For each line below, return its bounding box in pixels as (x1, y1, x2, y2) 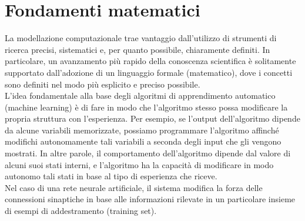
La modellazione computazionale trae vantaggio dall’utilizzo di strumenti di (5, 32, 277, 44)
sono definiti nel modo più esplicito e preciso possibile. (5, 78, 200, 90)
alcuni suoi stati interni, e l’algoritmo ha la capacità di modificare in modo (5, 158, 274, 170)
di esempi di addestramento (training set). (5, 205, 157, 217)
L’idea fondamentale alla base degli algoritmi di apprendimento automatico (5, 89, 276, 102)
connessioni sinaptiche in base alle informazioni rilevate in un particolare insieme (5, 193, 296, 205)
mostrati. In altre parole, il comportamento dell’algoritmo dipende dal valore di (5, 147, 291, 159)
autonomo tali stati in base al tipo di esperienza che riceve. (5, 170, 217, 182)
